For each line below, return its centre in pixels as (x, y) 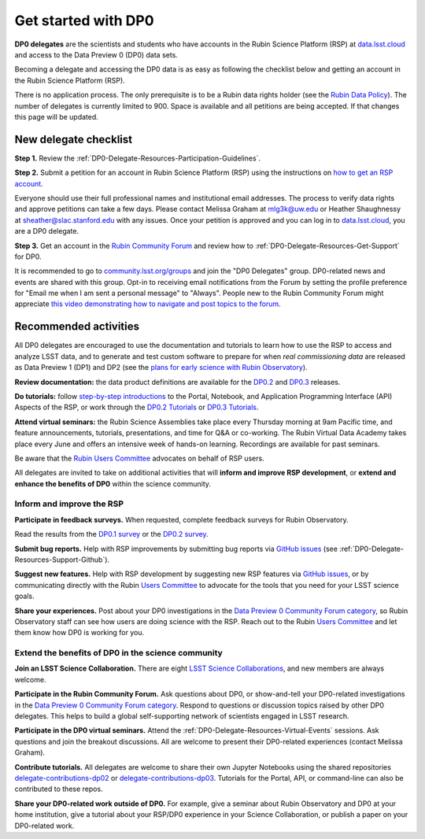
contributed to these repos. (59, 789)
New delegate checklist (74, 139)
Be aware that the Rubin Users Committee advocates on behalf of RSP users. (139, 458)
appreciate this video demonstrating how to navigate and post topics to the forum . (148, 304)
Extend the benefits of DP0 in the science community (119, 653)
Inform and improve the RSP (69, 504)
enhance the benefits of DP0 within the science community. (113, 483)
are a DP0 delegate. (46, 231)
